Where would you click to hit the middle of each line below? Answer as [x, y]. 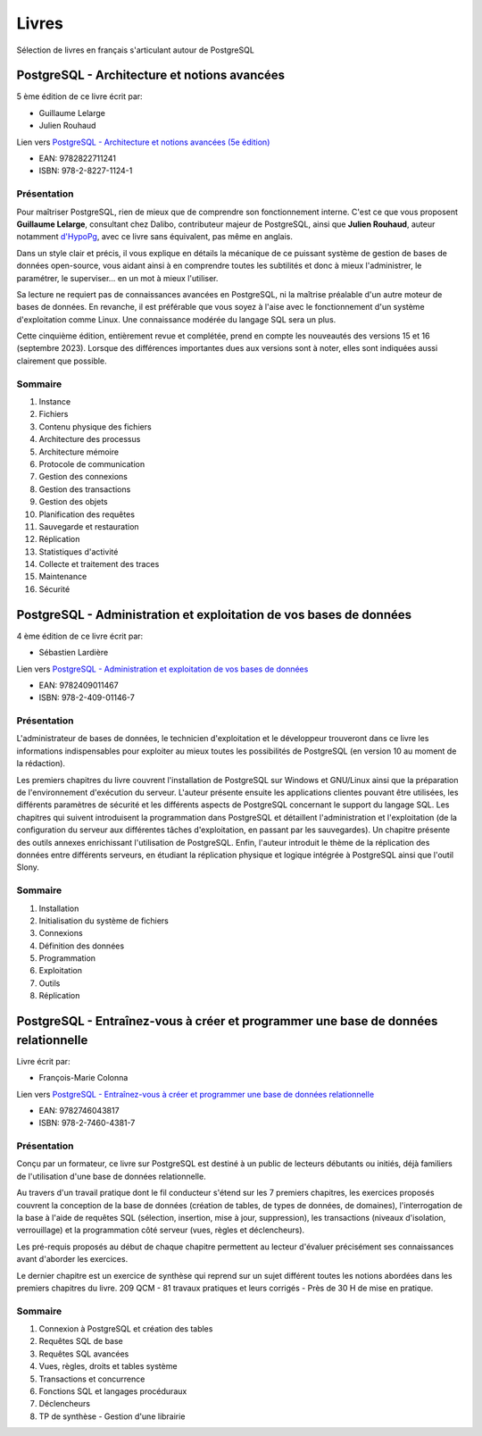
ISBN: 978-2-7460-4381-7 [87, 1123]
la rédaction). [41, 764]
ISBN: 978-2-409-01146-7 [87, 697]
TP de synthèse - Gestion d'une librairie [112, 1416]
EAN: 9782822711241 [77, 159]
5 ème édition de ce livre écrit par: [79, 96]
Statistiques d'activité [79, 551]
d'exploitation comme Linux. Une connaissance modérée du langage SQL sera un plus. [176, 319]
